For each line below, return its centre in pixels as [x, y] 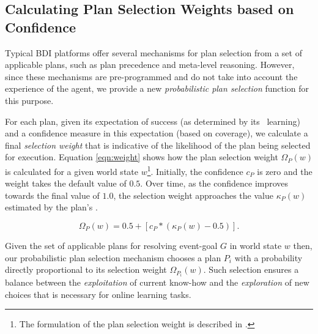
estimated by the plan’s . [51, 207]
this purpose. [29, 100]
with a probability [268, 257]
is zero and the [285, 171]
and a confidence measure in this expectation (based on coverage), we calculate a [157, 133]
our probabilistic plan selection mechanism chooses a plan [113, 257]
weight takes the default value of [66, 183]
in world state [256, 245]
